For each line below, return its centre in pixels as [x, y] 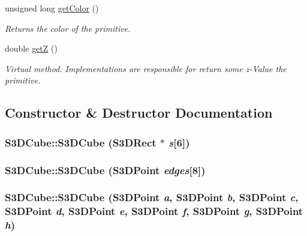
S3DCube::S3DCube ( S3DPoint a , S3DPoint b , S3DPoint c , [152, 197]
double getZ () [31, 48]
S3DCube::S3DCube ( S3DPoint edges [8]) [105, 170]
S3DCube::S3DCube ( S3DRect [81, 142]
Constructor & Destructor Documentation [139, 113]
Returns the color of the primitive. [68, 28]
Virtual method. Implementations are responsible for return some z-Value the [146, 68]
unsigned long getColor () [52, 8]
